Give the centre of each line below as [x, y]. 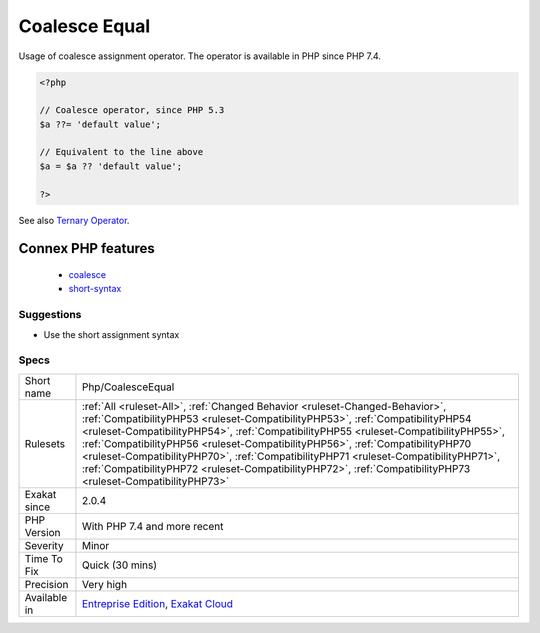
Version [42, 532]
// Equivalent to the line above [121, 152]
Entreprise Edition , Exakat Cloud [157, 603]
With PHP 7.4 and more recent [152, 526]
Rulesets [44, 443]
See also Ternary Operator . [74, 220]
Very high [104, 584]
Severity [44, 545]
